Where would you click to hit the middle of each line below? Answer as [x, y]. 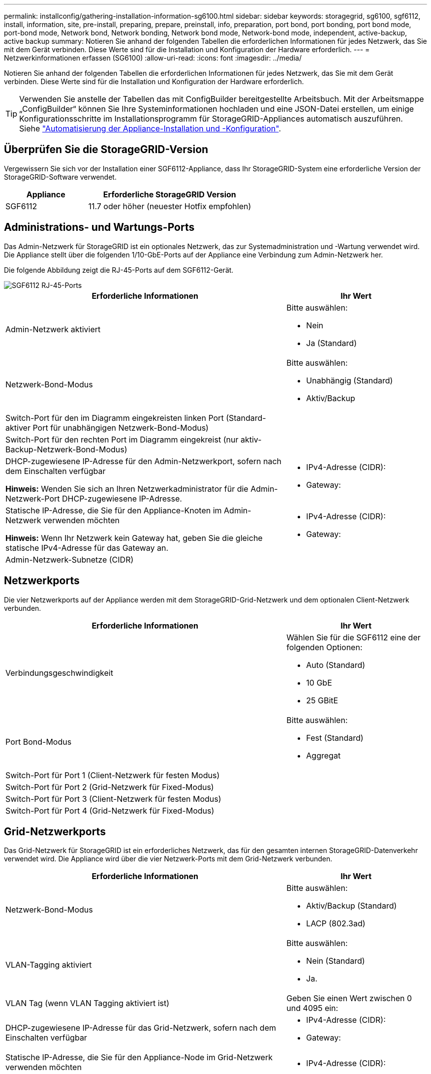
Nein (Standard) [336, 961]
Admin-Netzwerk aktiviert [53, 329]
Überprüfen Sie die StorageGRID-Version [106, 150]
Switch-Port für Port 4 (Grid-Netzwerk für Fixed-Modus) [110, 810]
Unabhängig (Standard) [350, 380]
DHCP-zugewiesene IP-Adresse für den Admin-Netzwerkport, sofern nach [143, 461]
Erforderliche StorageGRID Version [169, 194]
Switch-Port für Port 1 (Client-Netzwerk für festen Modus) [113, 775]
